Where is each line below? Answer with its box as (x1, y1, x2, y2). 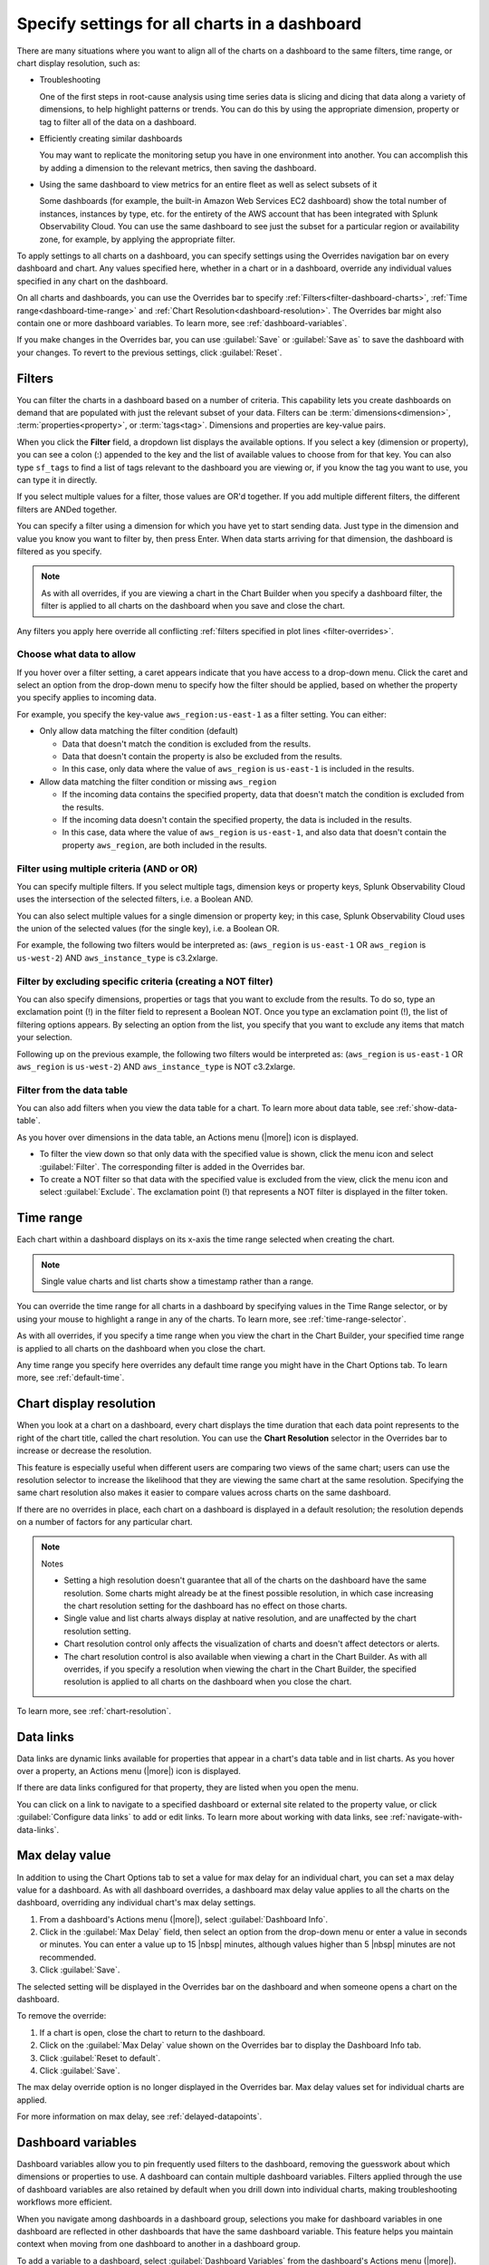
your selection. (16, 1032, 72, 1043)
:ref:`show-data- (396, 1103, 458, 1113)
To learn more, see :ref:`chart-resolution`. (16, 1705, 172, 1716)
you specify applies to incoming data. (16, 692, 158, 703)
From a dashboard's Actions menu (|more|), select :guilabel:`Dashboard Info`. (39, 1913, 329, 1924)
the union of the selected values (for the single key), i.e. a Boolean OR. (16, 923, 280, 934)
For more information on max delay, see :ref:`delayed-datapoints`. (16, 2111, 263, 2122)
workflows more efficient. (16, 2197, 112, 2208)
